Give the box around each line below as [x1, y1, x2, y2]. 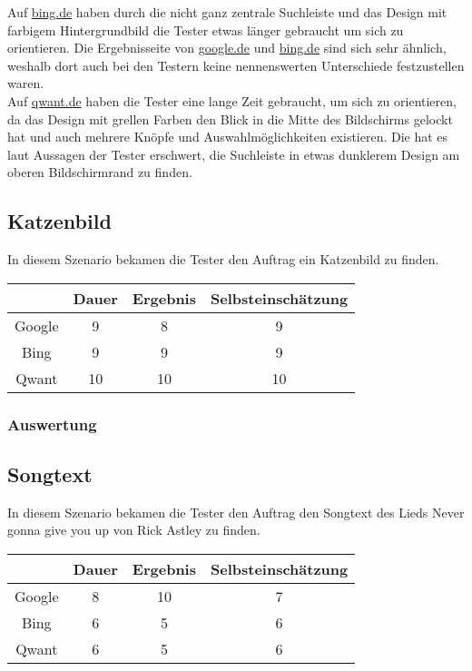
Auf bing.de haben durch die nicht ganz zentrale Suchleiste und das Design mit [7, 3, 447, 21]
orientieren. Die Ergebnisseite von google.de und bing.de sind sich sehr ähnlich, [7, 38, 447, 57]
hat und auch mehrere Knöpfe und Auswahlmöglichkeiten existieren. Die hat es [7, 127, 448, 146]
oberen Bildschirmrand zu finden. [7, 163, 192, 182]
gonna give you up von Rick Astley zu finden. [7, 520, 261, 539]
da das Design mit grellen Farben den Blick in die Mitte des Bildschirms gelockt [7, 109, 453, 128]
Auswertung [7, 412, 97, 435]
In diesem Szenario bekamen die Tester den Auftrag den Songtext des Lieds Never [7, 502, 465, 521]
